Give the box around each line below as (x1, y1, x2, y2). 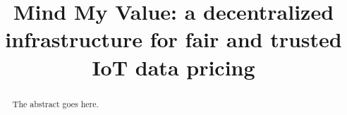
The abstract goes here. (12, 97, 99, 109)
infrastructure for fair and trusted (5, 25, 342, 54)
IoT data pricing (92, 52, 255, 81)
